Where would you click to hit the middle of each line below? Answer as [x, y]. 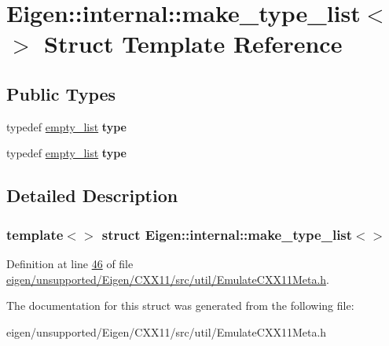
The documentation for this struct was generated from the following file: [180, 306]
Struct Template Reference [193, 44]
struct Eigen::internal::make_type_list [227, 234]
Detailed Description [92, 195]
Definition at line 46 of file [70, 263]
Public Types [61, 93]
